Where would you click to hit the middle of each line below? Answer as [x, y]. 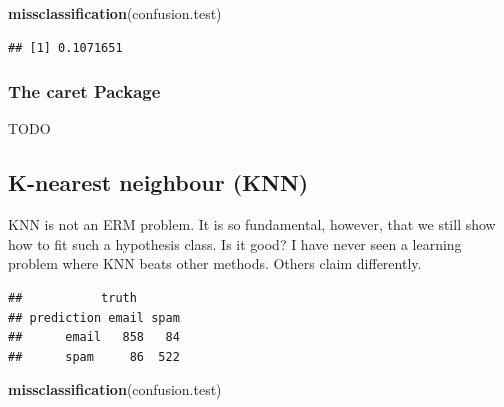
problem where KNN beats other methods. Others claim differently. [215, 263]
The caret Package [84, 91]
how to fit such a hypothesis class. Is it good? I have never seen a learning [235, 243]
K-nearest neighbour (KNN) [158, 182]
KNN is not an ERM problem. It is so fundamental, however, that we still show [252, 224]
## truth [72, 297]
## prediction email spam [94, 317]
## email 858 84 [94, 337]
